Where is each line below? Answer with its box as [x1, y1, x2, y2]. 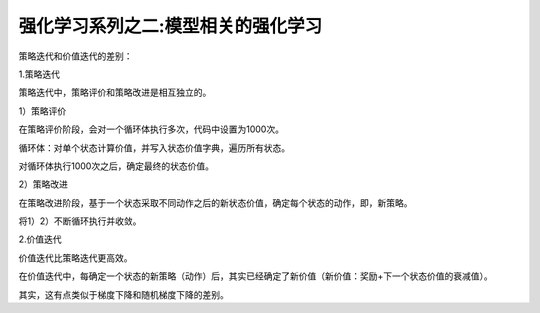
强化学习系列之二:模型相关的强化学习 [18, 15, 323, 37]
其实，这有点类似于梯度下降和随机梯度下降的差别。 [18, 288, 229, 300]
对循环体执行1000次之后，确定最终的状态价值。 [18, 160, 215, 172]
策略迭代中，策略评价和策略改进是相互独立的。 [18, 86, 212, 99]
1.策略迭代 [18, 68, 60, 80]
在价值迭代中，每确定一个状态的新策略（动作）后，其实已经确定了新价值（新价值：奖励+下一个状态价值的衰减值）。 [18, 270, 494, 282]
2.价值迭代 [18, 233, 62, 245]
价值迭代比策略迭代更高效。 [18, 251, 133, 264]
